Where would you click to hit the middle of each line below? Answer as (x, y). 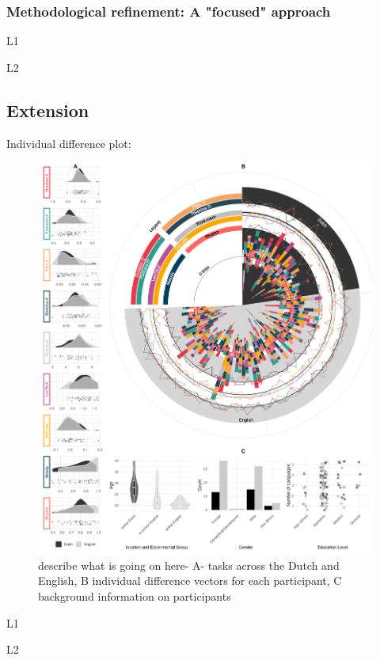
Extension (48, 110)
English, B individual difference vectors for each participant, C (190, 580)
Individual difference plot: (69, 143)
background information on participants (135, 596)
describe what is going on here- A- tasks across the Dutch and (189, 565)
